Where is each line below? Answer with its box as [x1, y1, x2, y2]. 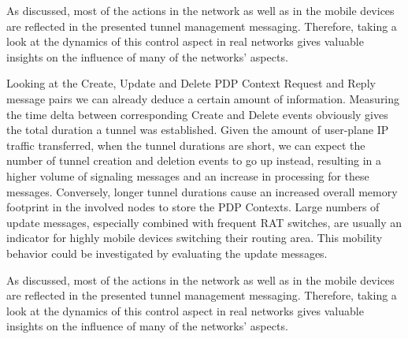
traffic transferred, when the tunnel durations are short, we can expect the [6, 136, 365, 153]
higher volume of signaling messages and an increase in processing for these [6, 167, 369, 184]
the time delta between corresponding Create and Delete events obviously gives [6, 106, 388, 122]
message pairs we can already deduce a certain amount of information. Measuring [6, 90, 400, 106]
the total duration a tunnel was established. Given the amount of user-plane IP [6, 121, 389, 138]
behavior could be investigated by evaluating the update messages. [6, 244, 328, 261]
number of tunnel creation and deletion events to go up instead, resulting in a [6, 152, 381, 169]
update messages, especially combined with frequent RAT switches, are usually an [6, 214, 402, 230]
